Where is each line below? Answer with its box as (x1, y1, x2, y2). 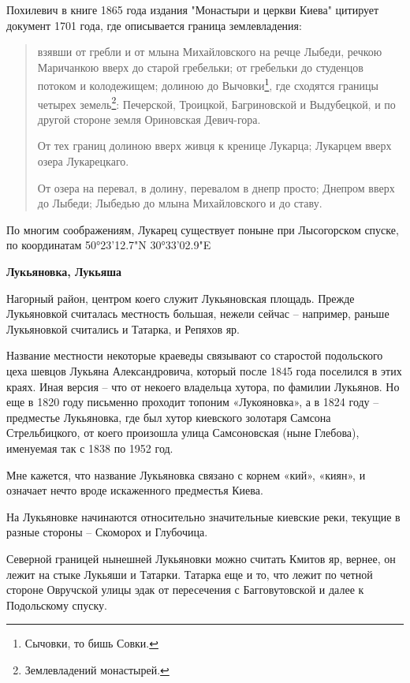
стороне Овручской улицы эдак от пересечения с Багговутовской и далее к (6, 581, 364, 598)
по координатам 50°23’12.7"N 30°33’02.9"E (6, 237, 211, 253)
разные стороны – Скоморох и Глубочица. (6, 524, 208, 540)
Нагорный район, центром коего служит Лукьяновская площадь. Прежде (6, 289, 355, 306)
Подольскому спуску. (6, 596, 107, 613)
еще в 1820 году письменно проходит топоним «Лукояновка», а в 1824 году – (6, 394, 379, 410)
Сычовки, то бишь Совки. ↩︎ (24, 635, 158, 651)
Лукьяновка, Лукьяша (6, 263, 122, 280)
